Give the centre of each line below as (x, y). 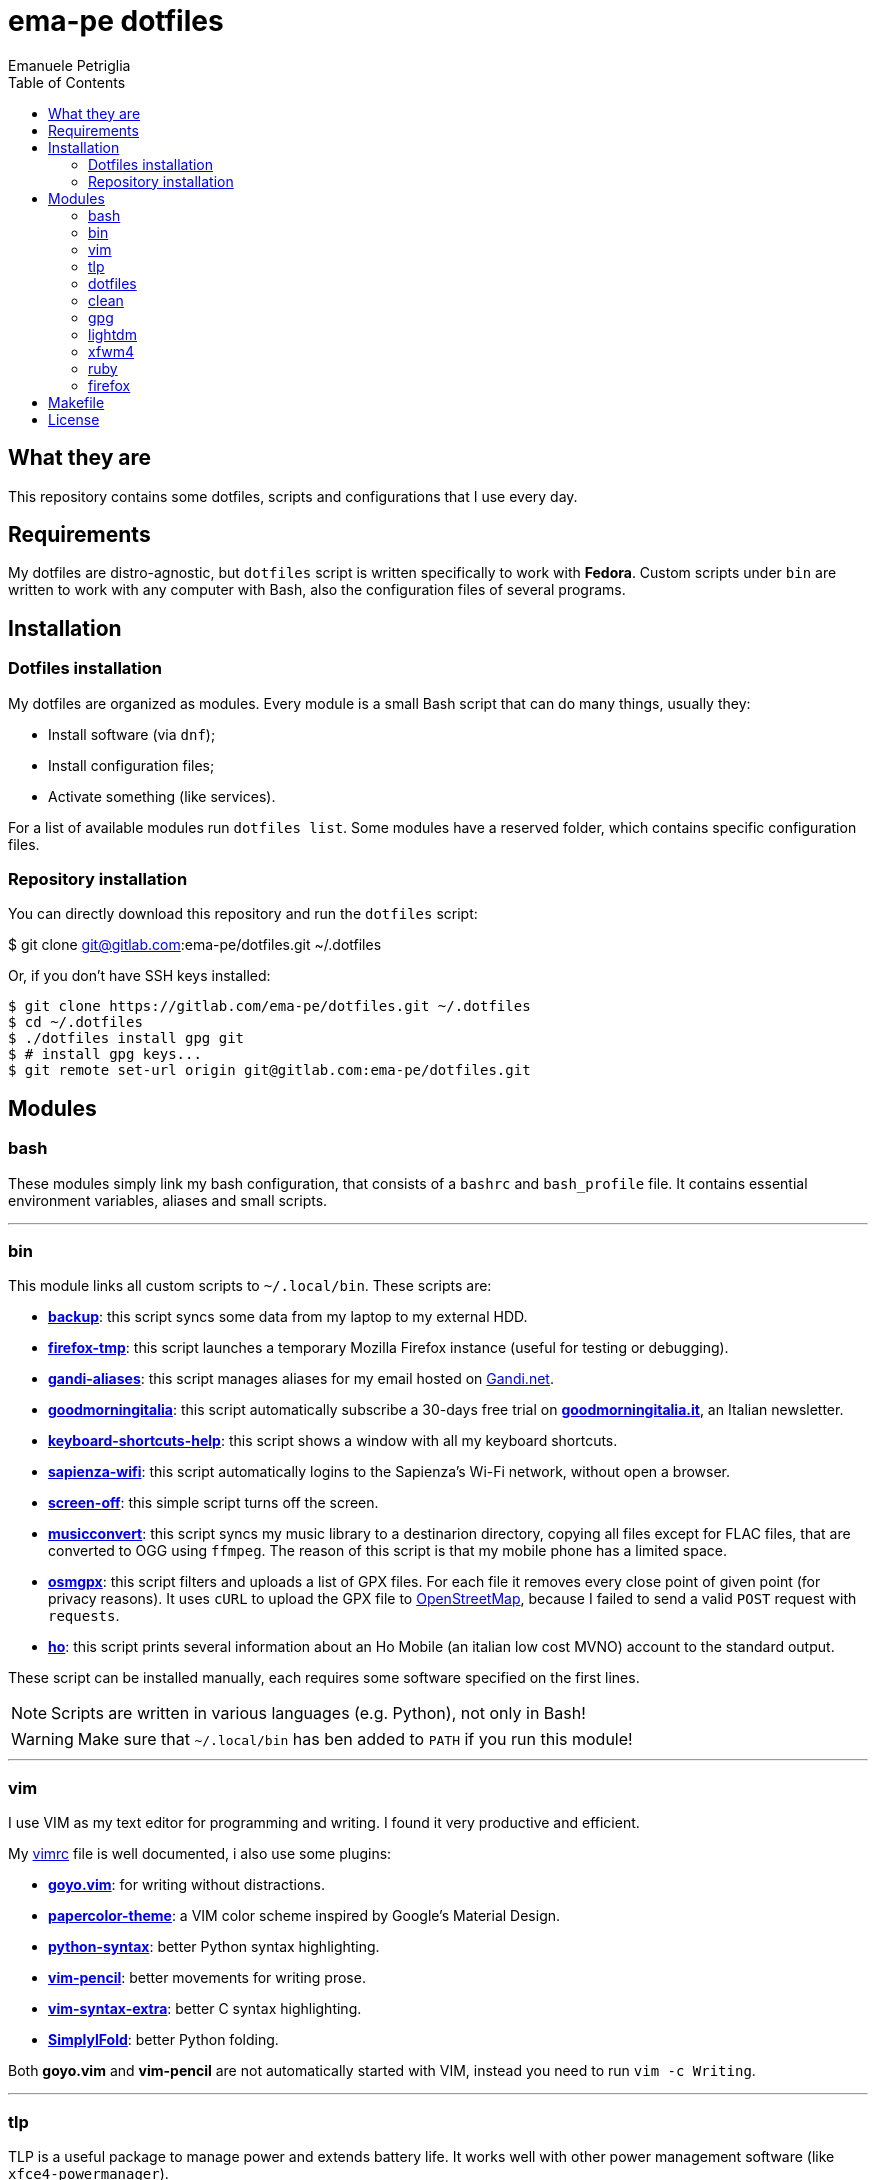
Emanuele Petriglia (69, 65)
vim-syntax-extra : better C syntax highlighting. (205, 2009)
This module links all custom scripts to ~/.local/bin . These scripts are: (250, 1286)
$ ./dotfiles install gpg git (126, 1038)
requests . (84, 1616)
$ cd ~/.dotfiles (75, 1022)
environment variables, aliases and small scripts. (168, 1200)
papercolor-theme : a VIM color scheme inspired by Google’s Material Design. (304, 1916)
